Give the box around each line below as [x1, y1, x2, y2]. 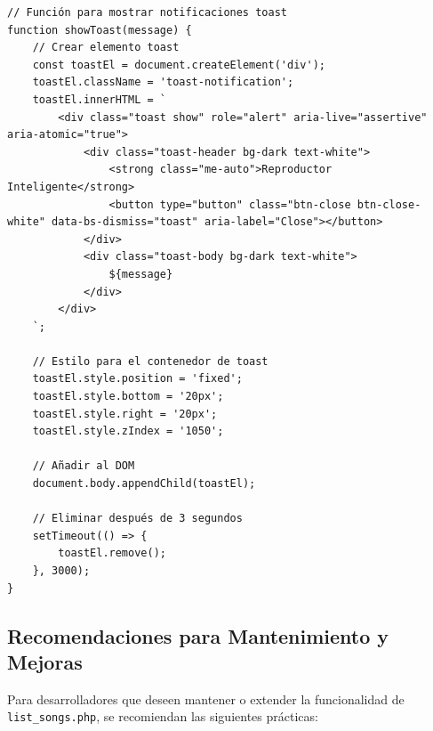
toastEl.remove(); [58, 547, 166, 560]
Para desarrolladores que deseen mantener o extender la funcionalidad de [7, 689, 405, 708]
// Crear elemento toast [32, 41, 180, 54]
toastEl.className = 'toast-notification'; [32, 76, 294, 89]
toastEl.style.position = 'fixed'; [32, 372, 243, 386]
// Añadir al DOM [32, 459, 135, 473]
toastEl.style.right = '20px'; [32, 407, 218, 420]
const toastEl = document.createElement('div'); [32, 58, 325, 71]
